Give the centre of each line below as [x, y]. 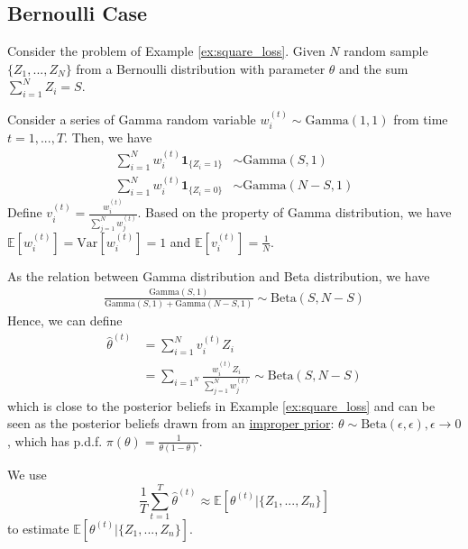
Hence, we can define [65, 320]
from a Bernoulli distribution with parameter [201, 68]
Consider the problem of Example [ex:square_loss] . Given [166, 51]
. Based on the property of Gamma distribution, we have [294, 212]
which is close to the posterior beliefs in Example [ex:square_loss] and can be [221, 405]
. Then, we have [108, 137]
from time [421, 119]
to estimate [38, 528]
